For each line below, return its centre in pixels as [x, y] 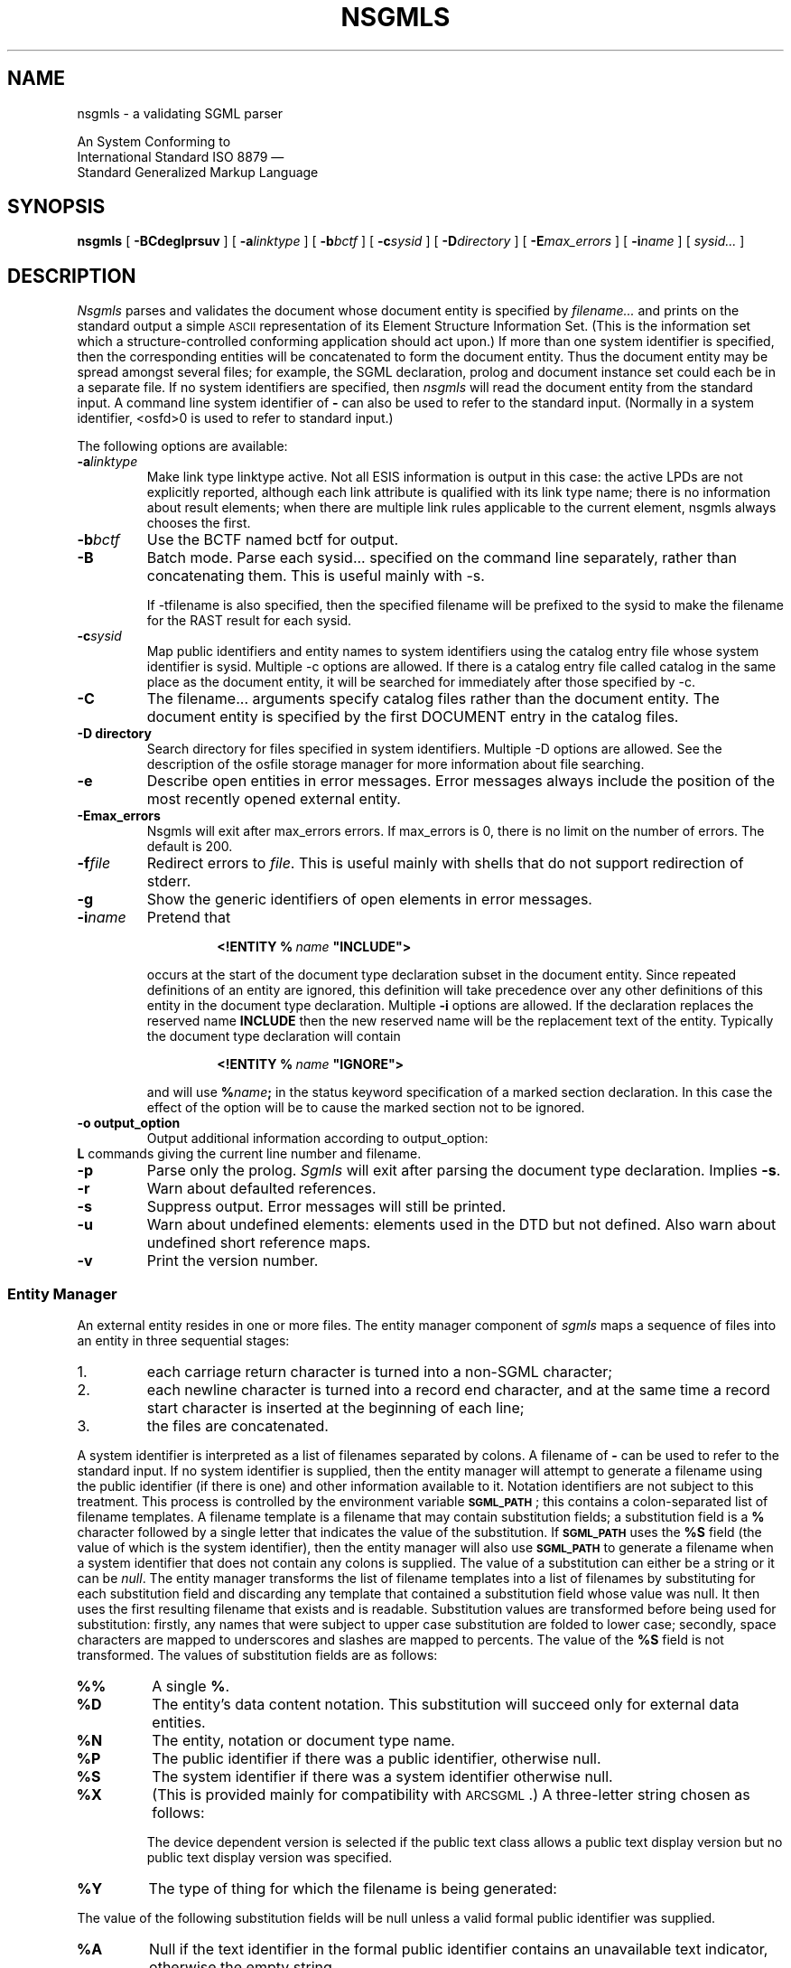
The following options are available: [182, 446]
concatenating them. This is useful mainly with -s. [316, 576]
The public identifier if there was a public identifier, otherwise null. [377, 1759]
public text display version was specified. [270, 1858]
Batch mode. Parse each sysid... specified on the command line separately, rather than [442, 558]
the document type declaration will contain [274, 1036]
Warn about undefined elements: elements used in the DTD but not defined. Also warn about [461, 1225]
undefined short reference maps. [259, 1243]
